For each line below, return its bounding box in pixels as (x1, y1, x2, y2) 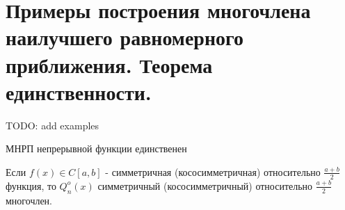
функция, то (6, 178, 56, 193)
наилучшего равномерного (6, 23, 244, 51)
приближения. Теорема (6, 50, 213, 79)
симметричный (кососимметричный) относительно (97, 178, 313, 193)
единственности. (6, 77, 152, 106)
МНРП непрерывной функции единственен (6, 141, 187, 156)
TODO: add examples (6, 118, 99, 132)
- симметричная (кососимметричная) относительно (105, 164, 321, 179)
